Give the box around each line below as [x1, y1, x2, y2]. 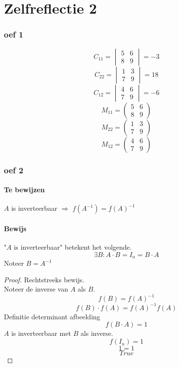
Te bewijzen [4, 184, 45, 195]
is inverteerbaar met [11, 328, 71, 338]
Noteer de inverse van [4, 284, 68, 294]
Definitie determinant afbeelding [4, 311, 100, 321]
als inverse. [80, 328, 113, 338]
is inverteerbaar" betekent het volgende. [14, 242, 132, 252]
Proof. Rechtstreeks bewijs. [4, 274, 85, 284]
